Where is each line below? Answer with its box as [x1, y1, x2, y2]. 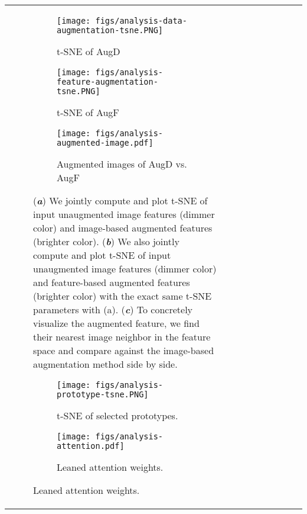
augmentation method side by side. [33, 357, 178, 371]
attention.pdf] [57, 441, 125, 451]
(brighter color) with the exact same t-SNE [33, 289, 212, 303]
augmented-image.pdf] [57, 138, 153, 147]
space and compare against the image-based [33, 343, 214, 357]
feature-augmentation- [57, 77, 158, 86]
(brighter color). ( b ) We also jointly [33, 234, 179, 248]
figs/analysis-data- [95, 16, 187, 25]
